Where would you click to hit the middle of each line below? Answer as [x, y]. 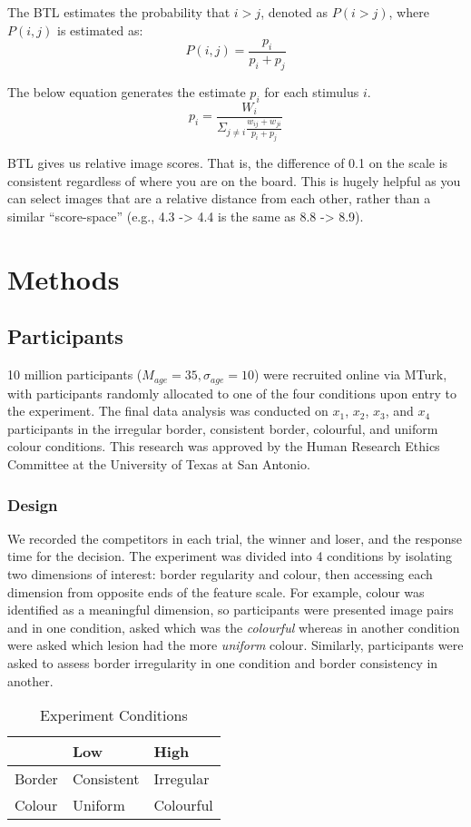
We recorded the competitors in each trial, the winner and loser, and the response [235, 538]
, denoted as [294, 12]
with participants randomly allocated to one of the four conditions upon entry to [232, 393]
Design [33, 504]
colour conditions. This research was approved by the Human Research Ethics [224, 446]
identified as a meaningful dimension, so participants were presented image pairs [231, 610]
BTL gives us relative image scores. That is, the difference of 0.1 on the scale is [228, 163]
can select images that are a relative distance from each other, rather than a [219, 198]
